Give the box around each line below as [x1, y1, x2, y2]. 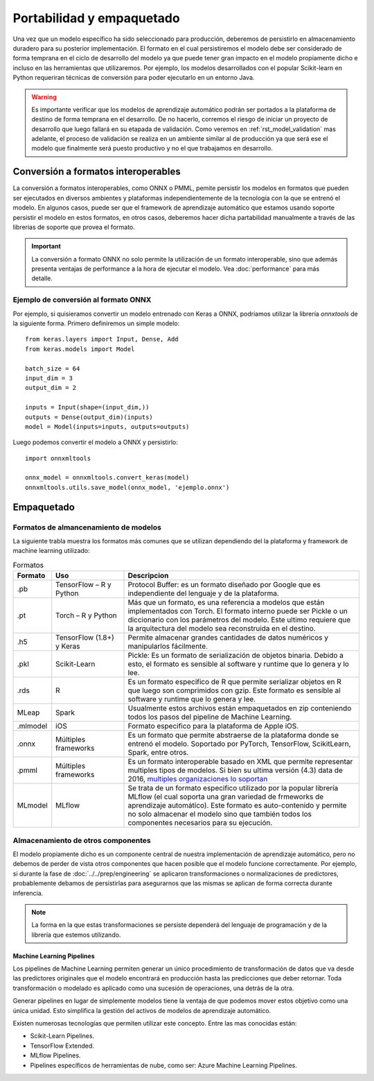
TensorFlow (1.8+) [55, 633, 114, 642]
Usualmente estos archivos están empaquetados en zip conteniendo [127, 704, 352, 713]
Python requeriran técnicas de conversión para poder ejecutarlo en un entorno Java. [12, 74, 255, 82]
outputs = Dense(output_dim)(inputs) [25, 413, 154, 421]
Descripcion [127, 571, 169, 581]
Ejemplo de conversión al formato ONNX [12, 295, 152, 305]
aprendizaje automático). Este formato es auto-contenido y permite [127, 801, 347, 810]
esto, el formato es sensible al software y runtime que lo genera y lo [127, 659, 350, 669]
